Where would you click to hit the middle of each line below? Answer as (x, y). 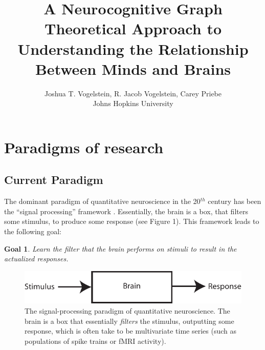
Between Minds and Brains (133, 68)
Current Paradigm (54, 180)
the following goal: (33, 231)
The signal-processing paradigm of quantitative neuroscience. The (127, 310)
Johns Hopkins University (133, 103)
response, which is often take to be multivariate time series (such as (130, 331)
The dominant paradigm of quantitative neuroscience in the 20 (102, 201)
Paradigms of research (84, 147)
